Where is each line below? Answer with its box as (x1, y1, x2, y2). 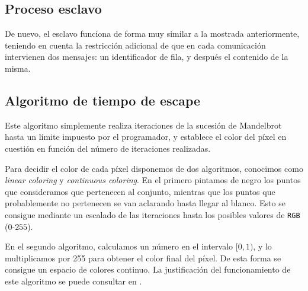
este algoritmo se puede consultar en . (5, 274, 142, 287)
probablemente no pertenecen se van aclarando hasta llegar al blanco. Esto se (5, 197, 285, 209)
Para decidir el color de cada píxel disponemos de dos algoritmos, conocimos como (5, 162, 303, 174)
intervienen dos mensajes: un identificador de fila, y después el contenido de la (5, 50, 288, 63)
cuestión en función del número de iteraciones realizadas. (5, 142, 211, 154)
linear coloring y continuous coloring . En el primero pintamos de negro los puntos (5, 174, 301, 186)
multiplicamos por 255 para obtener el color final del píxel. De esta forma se (5, 251, 281, 264)
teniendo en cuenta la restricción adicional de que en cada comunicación (5, 39, 266, 51)
